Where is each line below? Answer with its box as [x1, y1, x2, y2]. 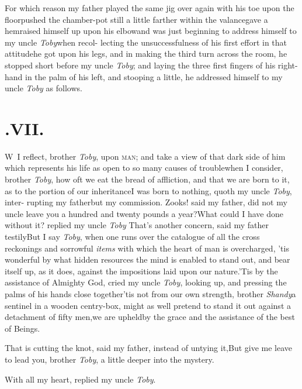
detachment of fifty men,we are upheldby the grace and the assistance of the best [5, 311, 295, 323]
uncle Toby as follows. [5, 82, 82, 94]
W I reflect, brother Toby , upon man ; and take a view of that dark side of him [5, 150, 286, 162]
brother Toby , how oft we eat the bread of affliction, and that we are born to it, [5, 173, 290, 185]
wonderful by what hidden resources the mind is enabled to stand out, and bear [5, 253, 290, 266]
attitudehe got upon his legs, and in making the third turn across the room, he [5, 47, 287, 60]
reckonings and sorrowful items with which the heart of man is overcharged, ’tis [5, 242, 289, 254]
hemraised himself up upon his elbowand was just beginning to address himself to [5, 25, 297, 37]
